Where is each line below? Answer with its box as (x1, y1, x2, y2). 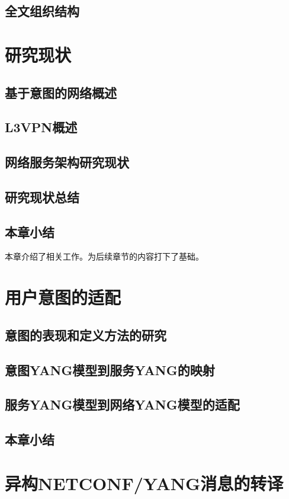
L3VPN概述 (5, 118, 78, 136)
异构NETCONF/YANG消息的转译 (5, 471, 284, 495)
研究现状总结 (5, 187, 79, 206)
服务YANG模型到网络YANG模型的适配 (5, 395, 240, 414)
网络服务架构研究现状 (5, 153, 129, 171)
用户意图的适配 (5, 285, 121, 309)
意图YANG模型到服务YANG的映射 (5, 360, 215, 379)
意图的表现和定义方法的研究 (5, 325, 166, 344)
